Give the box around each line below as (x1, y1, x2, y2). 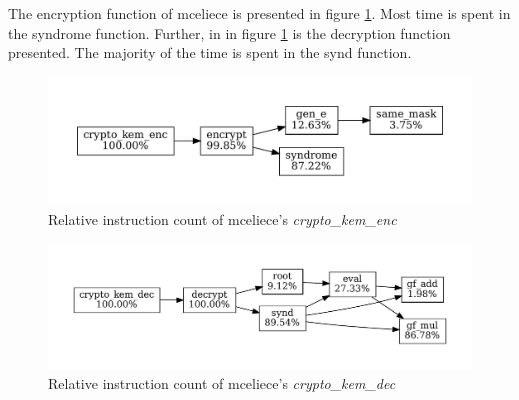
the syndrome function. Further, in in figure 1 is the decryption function (8, 22, 451, 43)
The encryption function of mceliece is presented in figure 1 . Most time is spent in (8, 3, 511, 23)
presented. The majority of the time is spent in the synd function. (8, 42, 412, 63)
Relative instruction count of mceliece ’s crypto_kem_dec (48, 373, 396, 394)
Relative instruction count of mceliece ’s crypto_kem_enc (48, 208, 397, 229)
